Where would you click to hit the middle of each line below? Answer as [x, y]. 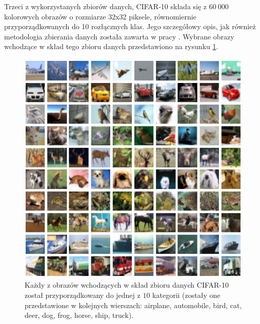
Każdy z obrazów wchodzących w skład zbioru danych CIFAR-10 [127, 285]
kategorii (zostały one [186, 295]
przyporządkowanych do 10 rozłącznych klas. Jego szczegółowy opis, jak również [130, 26]
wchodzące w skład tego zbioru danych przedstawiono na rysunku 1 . [111, 46]
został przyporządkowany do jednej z [83, 295]
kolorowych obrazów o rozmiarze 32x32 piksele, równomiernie [100, 16]
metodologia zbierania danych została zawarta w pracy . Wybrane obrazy [119, 36]
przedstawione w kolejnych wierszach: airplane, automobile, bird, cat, [133, 305]
